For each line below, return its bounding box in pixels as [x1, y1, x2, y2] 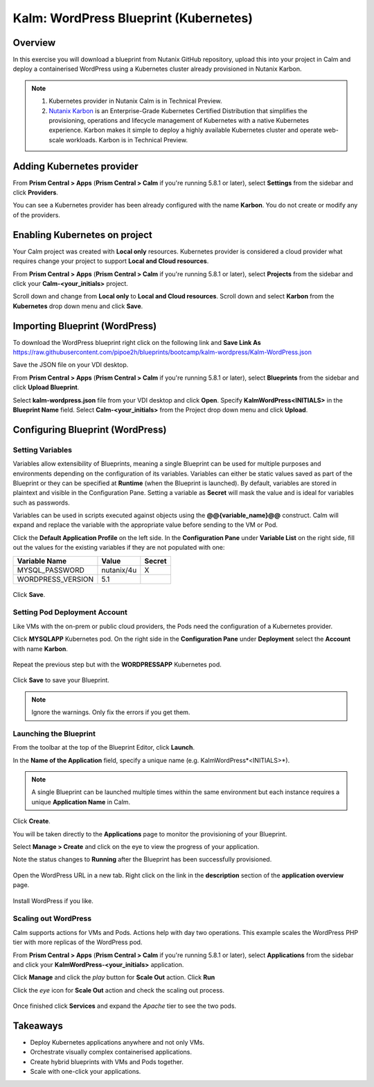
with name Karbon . [12, 644, 69, 652]
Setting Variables [12, 445, 73, 455]
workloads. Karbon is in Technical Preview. [65, 135, 188, 144]
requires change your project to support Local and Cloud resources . [12, 257, 209, 265]
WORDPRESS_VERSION [17, 574, 94, 584]
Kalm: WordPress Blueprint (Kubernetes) [12, 10, 253, 26]
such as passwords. [12, 498, 71, 507]
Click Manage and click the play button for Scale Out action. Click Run [12, 973, 215, 981]
